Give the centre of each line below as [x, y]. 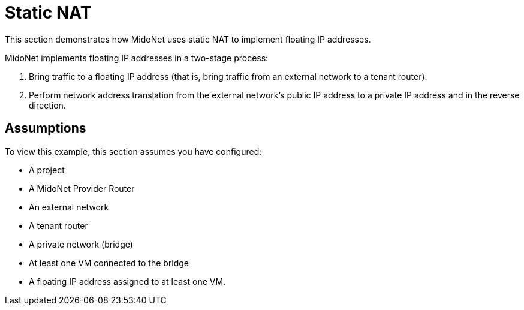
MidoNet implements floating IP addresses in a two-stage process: [137, 58]
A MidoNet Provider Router [82, 188]
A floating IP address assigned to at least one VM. [127, 281]
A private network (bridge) [81, 244]
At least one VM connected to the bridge [109, 263]
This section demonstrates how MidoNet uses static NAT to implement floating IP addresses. [188, 39]
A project [47, 170]
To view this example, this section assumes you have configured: [133, 151]
